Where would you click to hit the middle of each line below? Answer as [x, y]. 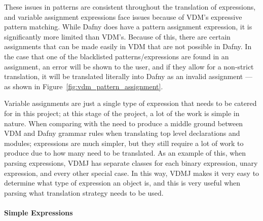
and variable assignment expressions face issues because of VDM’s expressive [123, 16]
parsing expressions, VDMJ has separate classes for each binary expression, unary [131, 162]
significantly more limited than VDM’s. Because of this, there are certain [117, 36]
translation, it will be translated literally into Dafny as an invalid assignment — [128, 76]
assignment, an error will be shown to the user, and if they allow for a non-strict [129, 66]
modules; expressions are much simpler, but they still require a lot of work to [124, 143]
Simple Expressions [39, 212]
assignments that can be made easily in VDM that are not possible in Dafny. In [128, 46]
